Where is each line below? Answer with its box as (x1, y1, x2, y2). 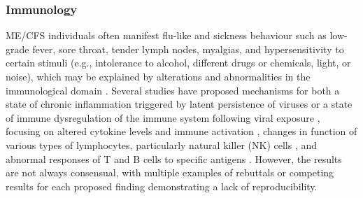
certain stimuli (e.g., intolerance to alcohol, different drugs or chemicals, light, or (6, 55, 351, 70)
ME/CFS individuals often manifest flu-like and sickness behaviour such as (6, 28, 327, 43)
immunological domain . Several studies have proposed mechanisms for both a (6, 83, 340, 97)
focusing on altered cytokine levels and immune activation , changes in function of (6, 124, 357, 139)
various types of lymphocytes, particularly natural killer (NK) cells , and (6, 137, 318, 152)
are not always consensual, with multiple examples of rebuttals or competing (6, 165, 334, 180)
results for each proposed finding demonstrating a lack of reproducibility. (6, 178, 318, 193)
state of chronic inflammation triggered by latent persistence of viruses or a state (6, 97, 353, 111)
